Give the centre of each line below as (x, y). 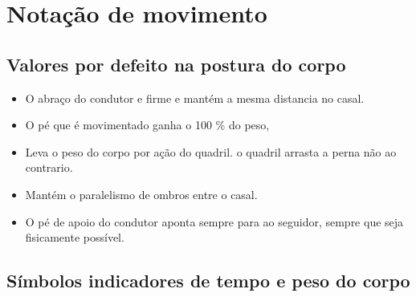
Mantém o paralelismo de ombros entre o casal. (141, 194)
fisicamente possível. (75, 237)
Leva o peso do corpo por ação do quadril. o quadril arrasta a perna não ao (211, 151)
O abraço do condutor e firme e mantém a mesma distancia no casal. (195, 98)
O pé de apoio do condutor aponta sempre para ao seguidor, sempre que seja (214, 221)
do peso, (249, 125)
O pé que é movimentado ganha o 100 (118, 125)
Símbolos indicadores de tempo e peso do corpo (208, 281)
